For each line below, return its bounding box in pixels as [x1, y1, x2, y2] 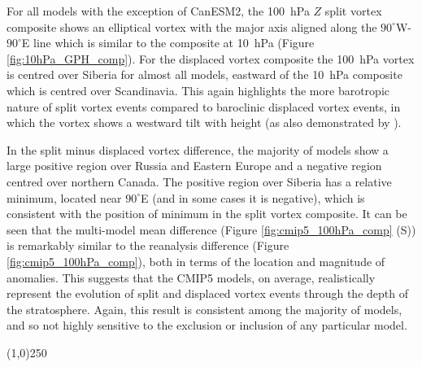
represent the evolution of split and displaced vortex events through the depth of [7, 285, 408, 302]
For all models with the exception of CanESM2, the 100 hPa [7, 2, 310, 19]
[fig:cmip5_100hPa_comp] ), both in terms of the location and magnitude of [7, 252, 385, 269]
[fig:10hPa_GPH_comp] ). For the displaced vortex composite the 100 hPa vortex [7, 50, 415, 67]
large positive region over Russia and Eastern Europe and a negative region [7, 157, 382, 174]
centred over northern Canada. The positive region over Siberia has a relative [7, 173, 392, 190]
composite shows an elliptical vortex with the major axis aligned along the [7, 18, 377, 35]
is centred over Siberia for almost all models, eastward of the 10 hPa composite [7, 66, 402, 83]
